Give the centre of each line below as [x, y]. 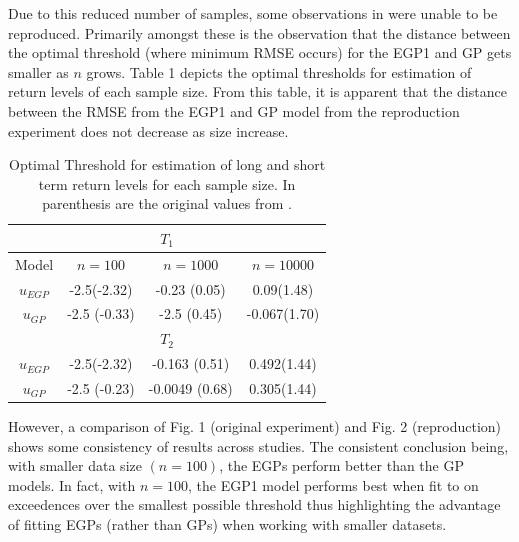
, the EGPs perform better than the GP [341, 465]
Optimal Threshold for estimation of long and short [167, 164]
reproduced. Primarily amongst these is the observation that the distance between [259, 32]
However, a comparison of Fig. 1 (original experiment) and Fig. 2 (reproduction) [255, 426]
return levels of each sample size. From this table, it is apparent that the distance [257, 91]
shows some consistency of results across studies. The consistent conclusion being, [258, 445]
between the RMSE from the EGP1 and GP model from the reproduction [234, 110]
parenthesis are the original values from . [167, 203]
